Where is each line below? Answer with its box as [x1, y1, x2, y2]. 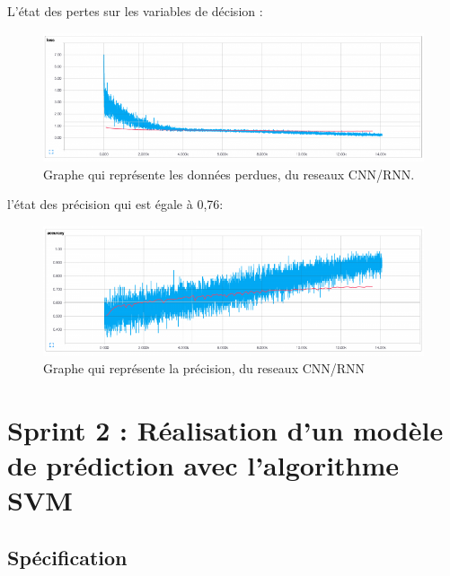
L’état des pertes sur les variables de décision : [7, 2, 263, 20]
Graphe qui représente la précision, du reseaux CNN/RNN [43, 359, 366, 378]
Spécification [7, 543, 128, 571]
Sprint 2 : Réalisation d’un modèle [7, 411, 444, 448]
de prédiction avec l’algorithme [7, 447, 400, 484]
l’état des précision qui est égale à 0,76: [7, 195, 224, 214]
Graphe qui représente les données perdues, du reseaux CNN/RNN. [43, 164, 415, 183]
